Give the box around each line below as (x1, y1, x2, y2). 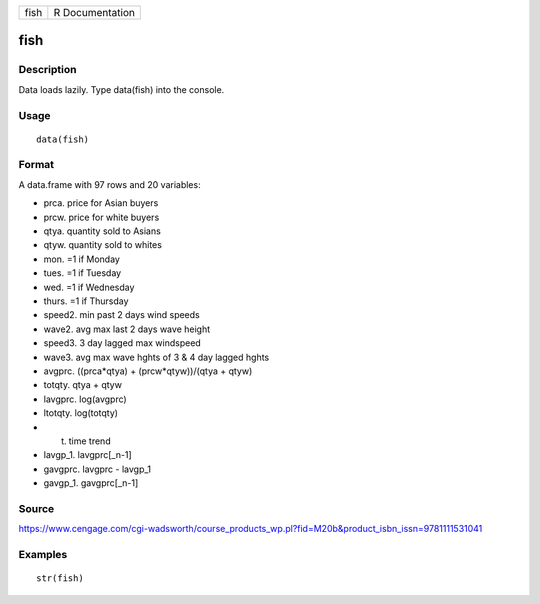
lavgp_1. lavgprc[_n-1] (43, 449, 132, 461)
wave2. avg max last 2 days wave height (43, 323, 210, 335)
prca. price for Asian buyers (43, 197, 159, 209)
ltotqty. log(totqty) (43, 407, 119, 419)
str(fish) (36, 573, 84, 584)
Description (18, 63, 77, 77)
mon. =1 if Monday (43, 253, 120, 265)
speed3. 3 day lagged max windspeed (43, 337, 202, 349)
